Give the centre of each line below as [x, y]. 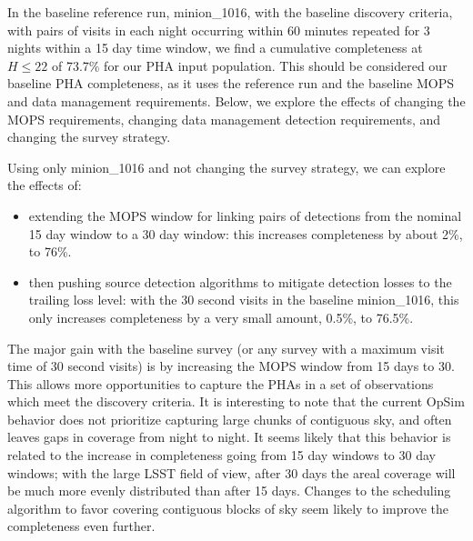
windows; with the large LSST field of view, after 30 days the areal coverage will [231, 472]
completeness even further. [81, 526]
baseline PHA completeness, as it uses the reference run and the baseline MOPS [231, 83]
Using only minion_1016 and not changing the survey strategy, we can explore [226, 167]
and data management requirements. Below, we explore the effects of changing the [236, 100]
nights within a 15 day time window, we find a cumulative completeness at [215, 48]
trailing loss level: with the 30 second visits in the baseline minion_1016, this [244, 300]
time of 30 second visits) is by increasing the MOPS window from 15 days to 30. [231, 366]
